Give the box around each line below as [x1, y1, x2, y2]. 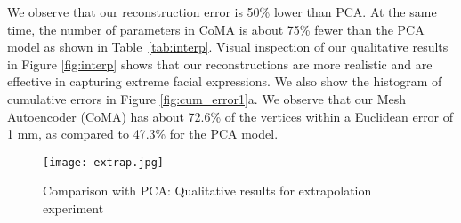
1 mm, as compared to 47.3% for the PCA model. [7, 124, 279, 143]
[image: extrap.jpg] [43, 155, 165, 169]
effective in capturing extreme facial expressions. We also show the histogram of [7, 72, 442, 91]
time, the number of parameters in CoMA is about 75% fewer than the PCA [7, 20, 425, 38]
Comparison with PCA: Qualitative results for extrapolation [43, 181, 372, 200]
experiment [43, 199, 104, 217]
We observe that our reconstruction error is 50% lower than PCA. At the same [7, 3, 437, 20]
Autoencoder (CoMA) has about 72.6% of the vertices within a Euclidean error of [7, 107, 454, 125]
